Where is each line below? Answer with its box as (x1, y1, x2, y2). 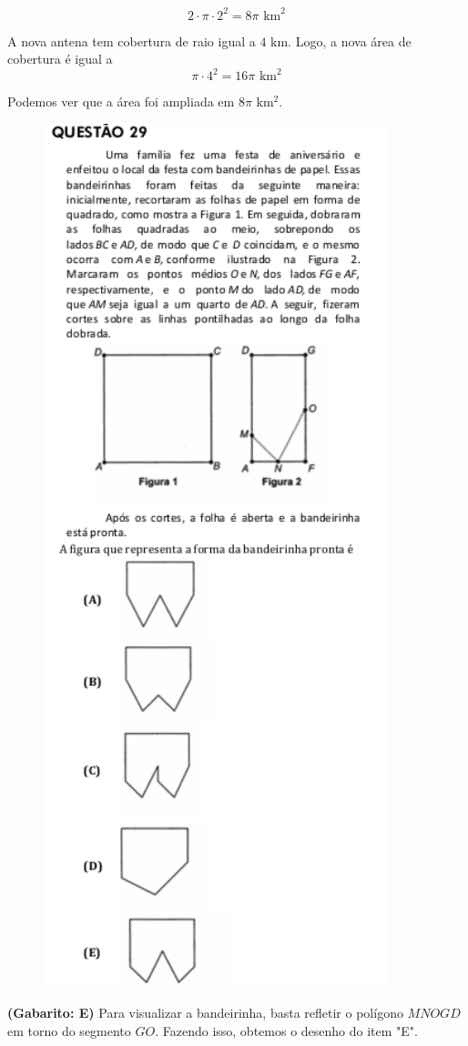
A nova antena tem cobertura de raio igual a (7, 31, 256, 50)
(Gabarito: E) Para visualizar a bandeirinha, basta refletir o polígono (7, 1002, 403, 1021)
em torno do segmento (7, 1021, 131, 1040)
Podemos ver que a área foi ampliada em (7, 92, 235, 111)
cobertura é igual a (7, 49, 113, 68)
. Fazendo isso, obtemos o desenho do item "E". (155, 1021, 418, 1040)
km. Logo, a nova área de (270, 31, 412, 50)
